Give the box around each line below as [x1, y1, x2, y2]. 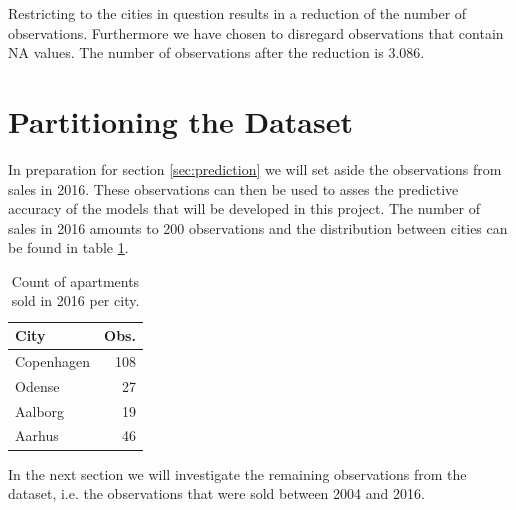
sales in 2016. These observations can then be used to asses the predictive [8, 178, 459, 199]
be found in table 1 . [8, 237, 129, 258]
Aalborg [15, 400, 65, 421]
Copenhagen [15, 350, 91, 371]
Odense [15, 375, 60, 396]
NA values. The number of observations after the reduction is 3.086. [8, 42, 425, 63]
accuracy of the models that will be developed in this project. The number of [8, 198, 480, 219]
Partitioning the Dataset [8, 100, 353, 141]
